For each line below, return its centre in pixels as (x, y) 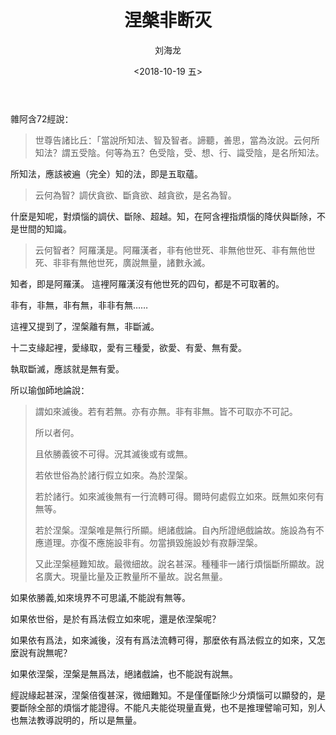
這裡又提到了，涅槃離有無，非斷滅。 (85, 326)
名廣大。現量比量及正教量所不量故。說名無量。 (131, 576)
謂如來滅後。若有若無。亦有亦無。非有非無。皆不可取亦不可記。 (166, 411)
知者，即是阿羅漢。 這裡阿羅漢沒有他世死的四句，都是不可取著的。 (147, 283)
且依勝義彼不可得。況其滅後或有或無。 (113, 453)
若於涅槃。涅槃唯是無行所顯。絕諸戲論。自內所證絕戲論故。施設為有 (175, 530)
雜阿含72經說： (42, 118)
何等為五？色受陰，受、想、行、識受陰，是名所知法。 (214, 152)
